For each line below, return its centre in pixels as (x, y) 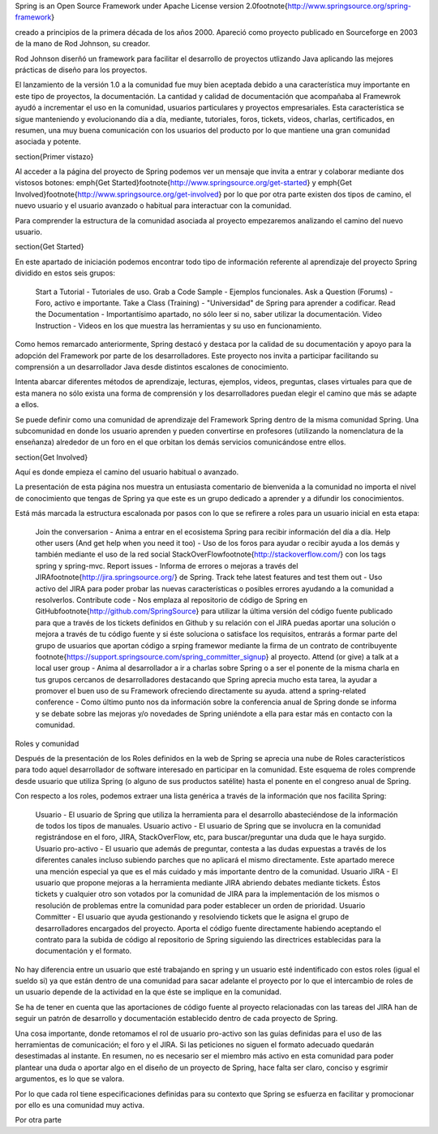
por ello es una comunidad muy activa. (80, 1105)
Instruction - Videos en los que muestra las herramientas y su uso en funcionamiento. (178, 326)
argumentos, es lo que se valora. (70, 1079)
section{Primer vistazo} (54, 156)
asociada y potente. (48, 141)
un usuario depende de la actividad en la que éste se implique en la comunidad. (148, 992)
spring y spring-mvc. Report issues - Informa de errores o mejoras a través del (167, 565)
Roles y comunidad (47, 743)
